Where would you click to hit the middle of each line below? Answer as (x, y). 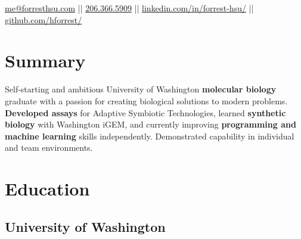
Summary (45, 60)
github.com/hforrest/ (44, 19)
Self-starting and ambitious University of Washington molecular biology (141, 89)
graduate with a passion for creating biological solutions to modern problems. (146, 100)
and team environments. (49, 148)
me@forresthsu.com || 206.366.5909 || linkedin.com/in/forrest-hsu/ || (129, 8)
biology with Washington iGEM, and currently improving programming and (150, 124)
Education (47, 189)
